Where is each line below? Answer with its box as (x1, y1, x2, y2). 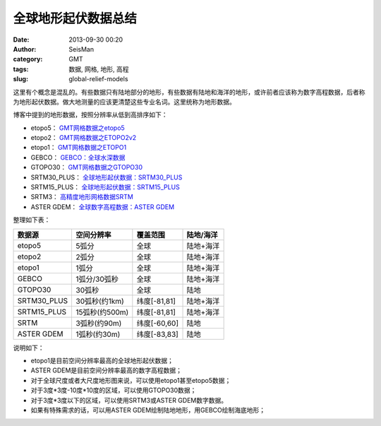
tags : (13, 64, 29, 73)
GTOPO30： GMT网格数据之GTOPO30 (30, 163, 143, 172)
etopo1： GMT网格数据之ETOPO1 (30, 143, 127, 152)
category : (13, 55, 43, 64)
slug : (13, 75, 28, 83)
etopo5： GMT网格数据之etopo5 (30, 124, 125, 132)
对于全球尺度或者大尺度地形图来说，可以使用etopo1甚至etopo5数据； (30, 376, 231, 384)
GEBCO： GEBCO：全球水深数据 (30, 153, 126, 162)
